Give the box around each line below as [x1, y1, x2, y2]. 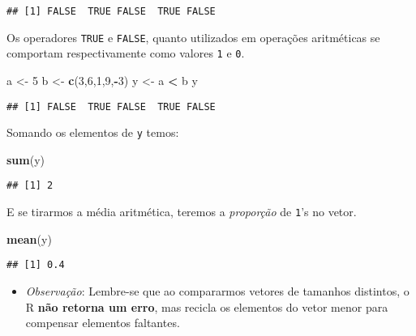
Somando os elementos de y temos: [6, 124, 179, 141]
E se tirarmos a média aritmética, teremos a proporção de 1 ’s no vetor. [6, 203, 357, 220]
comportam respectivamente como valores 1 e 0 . [6, 45, 245, 62]
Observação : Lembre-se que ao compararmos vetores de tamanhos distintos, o [25, 283, 410, 300]
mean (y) [6, 230, 52, 247]
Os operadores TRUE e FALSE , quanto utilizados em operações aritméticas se [6, 28, 380, 45]
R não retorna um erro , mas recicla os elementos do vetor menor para [25, 298, 388, 315]
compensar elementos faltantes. [25, 314, 180, 331]
